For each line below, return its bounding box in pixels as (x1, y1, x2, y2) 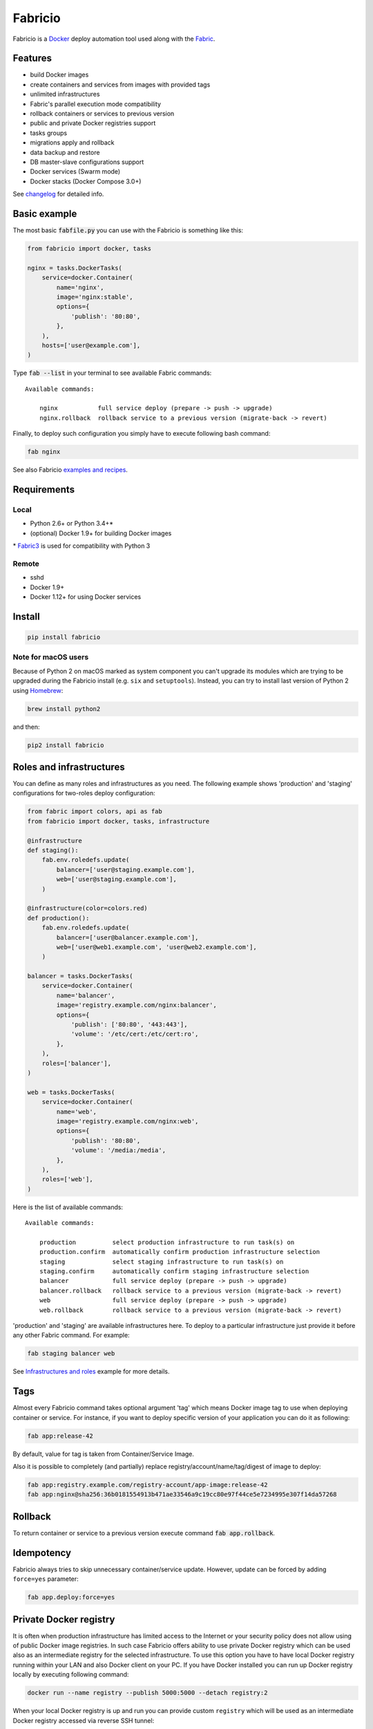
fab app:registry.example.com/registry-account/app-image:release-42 (27, 1481, 268, 1488)
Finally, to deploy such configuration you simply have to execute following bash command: (12, 429, 271, 438)
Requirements (12, 484, 75, 496)
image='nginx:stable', (56, 293, 134, 301)
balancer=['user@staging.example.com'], (56, 865, 195, 873)
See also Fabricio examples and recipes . (12, 465, 128, 474)
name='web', (56, 1107, 97, 1116)
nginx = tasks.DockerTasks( (27, 263, 122, 272)
